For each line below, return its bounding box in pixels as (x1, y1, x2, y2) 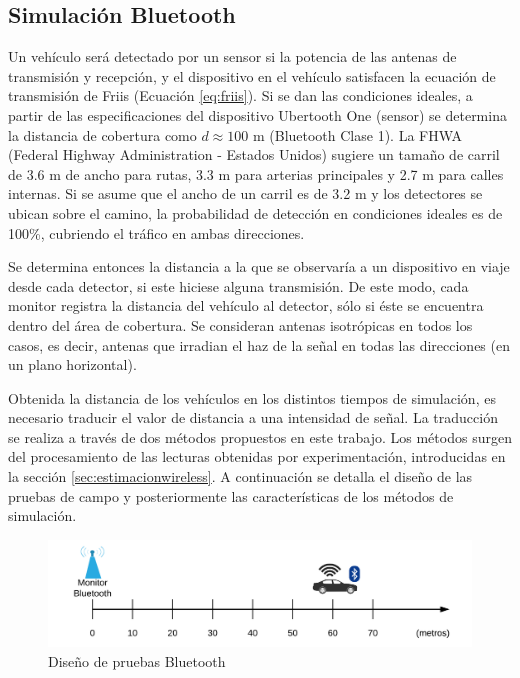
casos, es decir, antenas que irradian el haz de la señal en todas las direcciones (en (8, 334, 510, 355)
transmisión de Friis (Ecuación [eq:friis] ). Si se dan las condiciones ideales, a (8, 85, 473, 106)
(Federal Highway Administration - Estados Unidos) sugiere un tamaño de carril (8, 144, 500, 165)
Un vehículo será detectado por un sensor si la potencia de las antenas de (8, 46, 457, 67)
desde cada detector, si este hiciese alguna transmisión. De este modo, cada (8, 275, 469, 296)
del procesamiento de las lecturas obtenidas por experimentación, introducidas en (8, 446, 506, 467)
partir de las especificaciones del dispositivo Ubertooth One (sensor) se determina (8, 104, 507, 125)
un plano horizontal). (8, 354, 137, 375)
